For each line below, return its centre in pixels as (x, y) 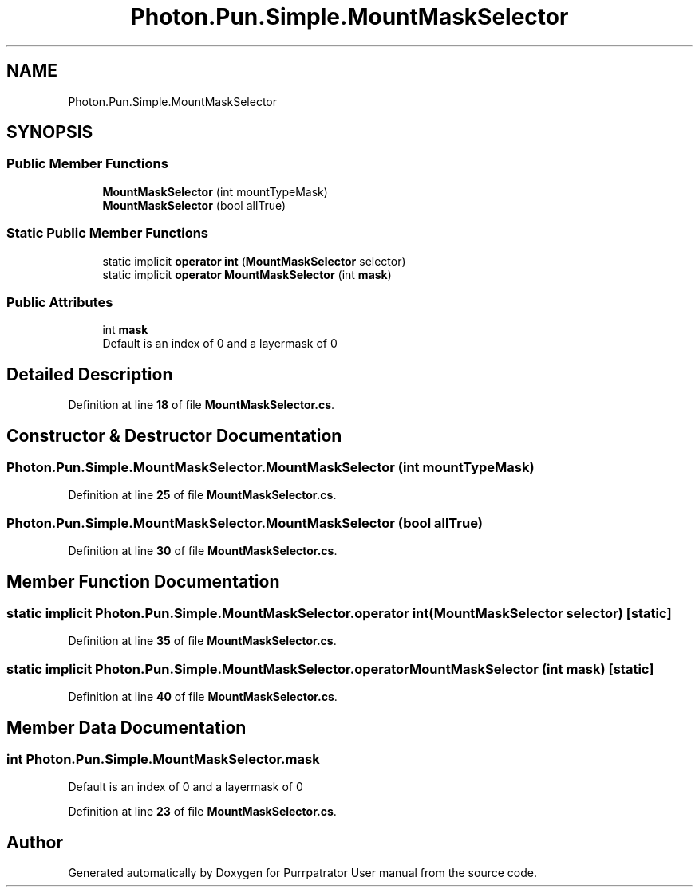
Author (35, 842)
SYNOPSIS (50, 132)
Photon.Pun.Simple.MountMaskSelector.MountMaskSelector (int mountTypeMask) (271, 467)
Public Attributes (60, 302)
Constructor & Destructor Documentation (174, 435)
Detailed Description (90, 374)
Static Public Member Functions (108, 233)
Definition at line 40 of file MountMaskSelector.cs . (203, 697)
